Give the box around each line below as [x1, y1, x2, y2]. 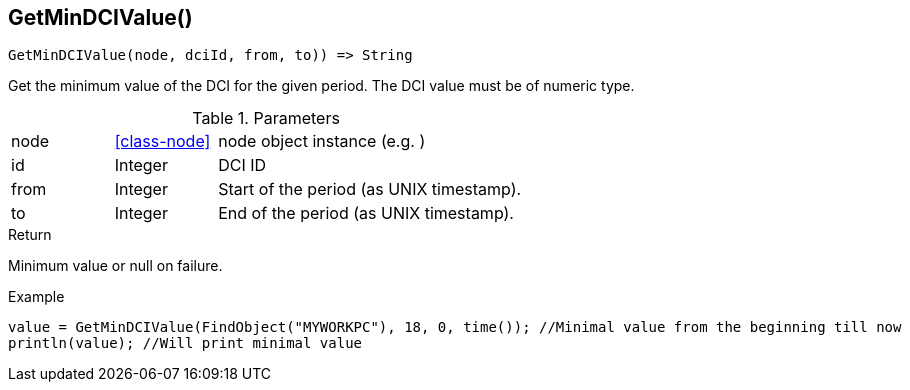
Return [8, 226, 52, 244]
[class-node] [114, 131, 211, 152]
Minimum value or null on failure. [8, 257, 223, 275]
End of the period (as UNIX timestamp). [218, 203, 514, 224]
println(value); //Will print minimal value [8, 335, 363, 352]
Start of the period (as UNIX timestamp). [218, 179, 522, 200]
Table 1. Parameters [192, 108, 340, 129]
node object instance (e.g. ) [218, 131, 426, 152]
